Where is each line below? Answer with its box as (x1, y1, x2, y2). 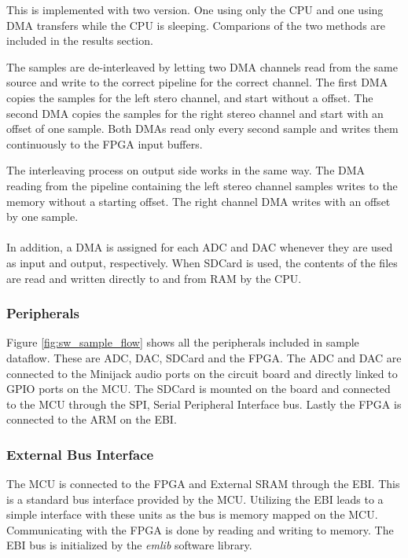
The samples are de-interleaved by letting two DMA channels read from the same (6, 58, 398, 75)
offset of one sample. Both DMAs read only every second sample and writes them (6, 120, 399, 137)
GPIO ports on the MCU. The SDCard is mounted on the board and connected (6, 380, 391, 397)
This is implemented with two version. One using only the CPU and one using (6, 2, 384, 17)
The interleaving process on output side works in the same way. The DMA (6, 162, 366, 178)
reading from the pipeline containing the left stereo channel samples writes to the (6, 177, 398, 193)
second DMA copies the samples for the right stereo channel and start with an (6, 105, 384, 121)
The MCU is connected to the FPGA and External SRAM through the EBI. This (6, 475, 400, 492)
